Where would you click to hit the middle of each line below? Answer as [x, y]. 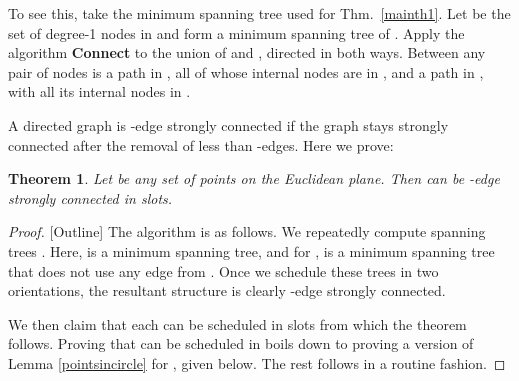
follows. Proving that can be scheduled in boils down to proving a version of [241, 343]
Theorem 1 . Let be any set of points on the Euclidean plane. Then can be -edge [254, 178]
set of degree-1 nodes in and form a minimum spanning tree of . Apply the [236, 32]
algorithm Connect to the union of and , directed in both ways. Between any [247, 52]
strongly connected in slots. [90, 197]
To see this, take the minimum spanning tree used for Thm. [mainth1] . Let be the [259, 13]
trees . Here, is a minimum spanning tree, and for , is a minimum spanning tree [251, 250]
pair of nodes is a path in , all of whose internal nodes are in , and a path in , [246, 71]
